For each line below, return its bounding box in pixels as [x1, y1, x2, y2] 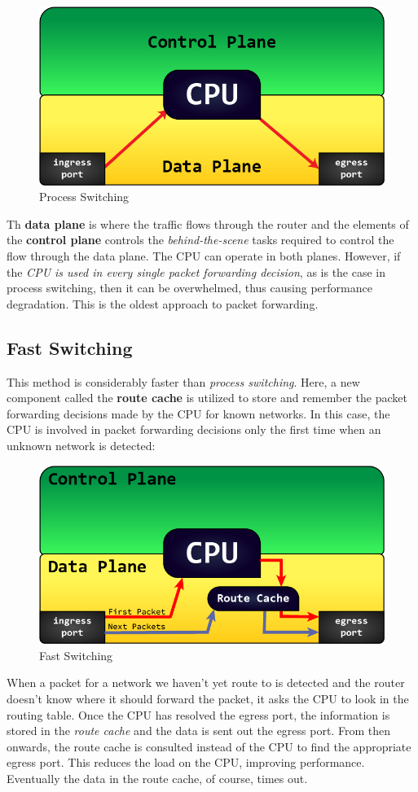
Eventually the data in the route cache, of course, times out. [7, 769, 308, 786]
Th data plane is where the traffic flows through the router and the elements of [7, 215, 409, 232]
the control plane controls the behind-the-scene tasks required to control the [7, 231, 394, 248]
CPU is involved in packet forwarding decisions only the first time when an [7, 421, 381, 438]
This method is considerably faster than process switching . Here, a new [7, 373, 360, 390]
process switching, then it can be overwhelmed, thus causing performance [7, 279, 372, 296]
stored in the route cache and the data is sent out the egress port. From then [7, 722, 390, 739]
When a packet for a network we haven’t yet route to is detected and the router [7, 674, 405, 691]
